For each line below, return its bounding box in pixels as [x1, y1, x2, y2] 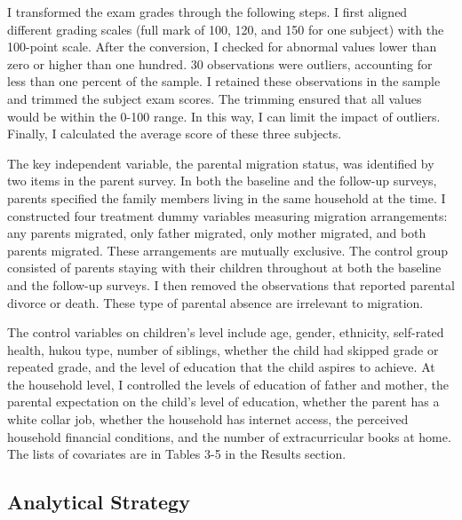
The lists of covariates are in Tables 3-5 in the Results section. [7, 445, 346, 463]
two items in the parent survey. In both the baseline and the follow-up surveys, [7, 171, 437, 190]
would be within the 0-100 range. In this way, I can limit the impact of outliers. [7, 106, 441, 125]
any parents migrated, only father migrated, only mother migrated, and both [7, 224, 426, 242]
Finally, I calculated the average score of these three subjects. [7, 124, 342, 143]
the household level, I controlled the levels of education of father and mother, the [7, 374, 449, 393]
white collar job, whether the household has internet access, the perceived [7, 410, 409, 429]
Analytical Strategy [7, 488, 190, 516]
